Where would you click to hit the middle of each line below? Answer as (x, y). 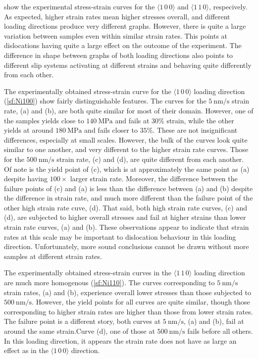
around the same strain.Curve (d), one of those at (79, 331)
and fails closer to (111, 130)
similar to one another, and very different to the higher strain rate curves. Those (126, 149)
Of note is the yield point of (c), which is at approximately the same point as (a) (127, 169)
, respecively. (228, 6)
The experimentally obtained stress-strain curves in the (88, 273)
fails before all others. (220, 331)
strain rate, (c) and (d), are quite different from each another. (150, 159)
